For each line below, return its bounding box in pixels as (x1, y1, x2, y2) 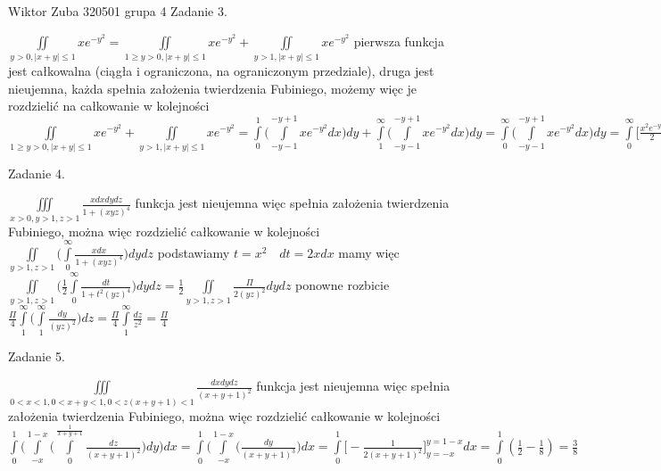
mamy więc (338, 244, 400, 262)
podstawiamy (157, 244, 230, 262)
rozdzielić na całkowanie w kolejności (8, 96, 210, 115)
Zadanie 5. (8, 346, 65, 365)
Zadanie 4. (8, 163, 65, 182)
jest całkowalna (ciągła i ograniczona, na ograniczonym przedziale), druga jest (8, 61, 434, 79)
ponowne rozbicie (295, 276, 390, 294)
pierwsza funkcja (353, 31, 444, 50)
